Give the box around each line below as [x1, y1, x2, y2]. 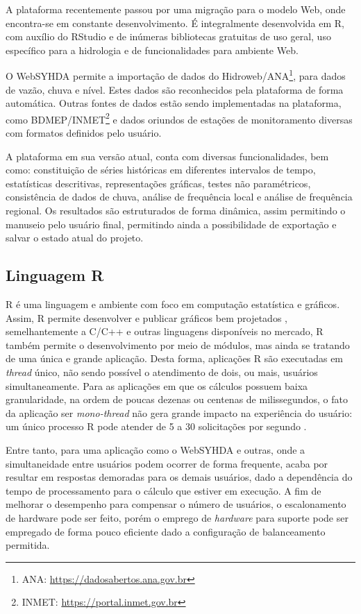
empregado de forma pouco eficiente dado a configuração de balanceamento [6, 524, 326, 538]
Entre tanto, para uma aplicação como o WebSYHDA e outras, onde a [6, 442, 305, 457]
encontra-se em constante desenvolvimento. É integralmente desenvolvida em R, [6, 15, 344, 30]
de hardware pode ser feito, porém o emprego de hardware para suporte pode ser [6, 510, 349, 525]
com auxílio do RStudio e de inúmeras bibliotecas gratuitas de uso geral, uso [6, 29, 331, 44]
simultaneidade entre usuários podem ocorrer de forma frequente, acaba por [6, 456, 328, 470]
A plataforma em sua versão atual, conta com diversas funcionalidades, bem [6, 148, 329, 163]
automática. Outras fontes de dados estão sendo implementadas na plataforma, [6, 96, 342, 110]
